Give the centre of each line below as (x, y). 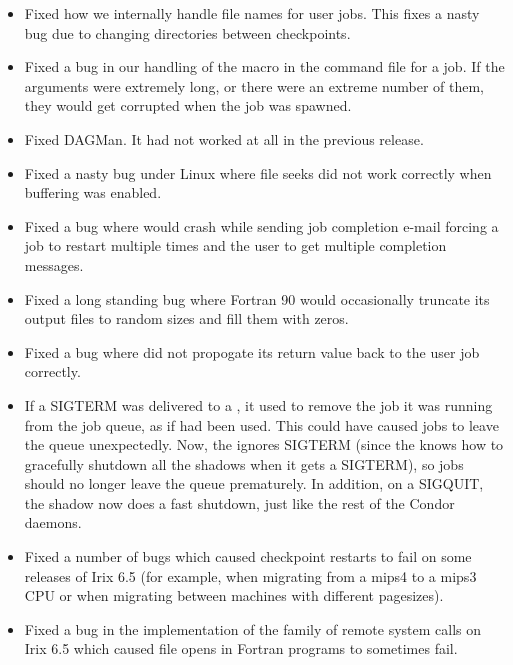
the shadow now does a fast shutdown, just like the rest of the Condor (239, 502)
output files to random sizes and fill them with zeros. (186, 318)
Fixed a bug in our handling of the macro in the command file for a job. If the (264, 66)
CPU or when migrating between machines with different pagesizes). (234, 595)
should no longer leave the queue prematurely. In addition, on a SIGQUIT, (254, 483)
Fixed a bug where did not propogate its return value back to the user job (252, 351)
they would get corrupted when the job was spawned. (188, 105)
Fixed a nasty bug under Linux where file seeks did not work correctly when (258, 172)
